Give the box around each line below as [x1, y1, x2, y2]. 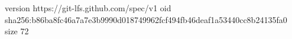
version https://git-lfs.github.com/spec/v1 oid [5, 2, 171, 14]
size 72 [5, 25, 29, 37]
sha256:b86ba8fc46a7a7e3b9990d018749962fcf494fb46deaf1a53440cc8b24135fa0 [5, 13, 287, 25]
